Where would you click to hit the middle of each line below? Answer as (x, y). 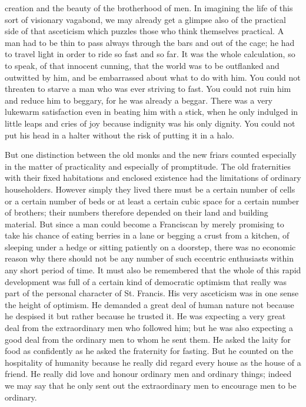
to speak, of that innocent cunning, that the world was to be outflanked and (142, 65)
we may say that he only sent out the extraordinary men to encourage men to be (151, 385)
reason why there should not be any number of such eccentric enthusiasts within (149, 258)
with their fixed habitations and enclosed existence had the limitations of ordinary (153, 178)
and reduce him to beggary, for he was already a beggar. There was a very (139, 100)
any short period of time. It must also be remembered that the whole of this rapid (153, 270)
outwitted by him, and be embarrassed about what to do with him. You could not (153, 77)
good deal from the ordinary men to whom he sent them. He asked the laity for (148, 339)
